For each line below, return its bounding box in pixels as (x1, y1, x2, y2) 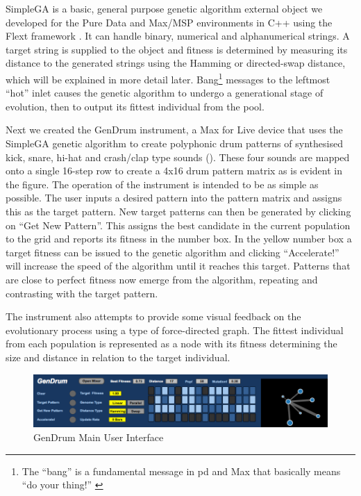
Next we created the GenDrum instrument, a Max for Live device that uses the (6, 122, 343, 137)
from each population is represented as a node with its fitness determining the (6, 336, 337, 351)
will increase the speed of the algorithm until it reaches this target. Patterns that (6, 258, 351, 273)
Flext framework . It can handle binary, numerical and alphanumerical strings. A (6, 28, 350, 43)
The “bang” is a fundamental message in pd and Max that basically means (22, 463, 341, 478)
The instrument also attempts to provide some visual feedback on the (6, 309, 301, 324)
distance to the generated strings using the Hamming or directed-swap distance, (6, 56, 346, 70)
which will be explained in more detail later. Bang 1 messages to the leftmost (6, 69, 330, 86)
